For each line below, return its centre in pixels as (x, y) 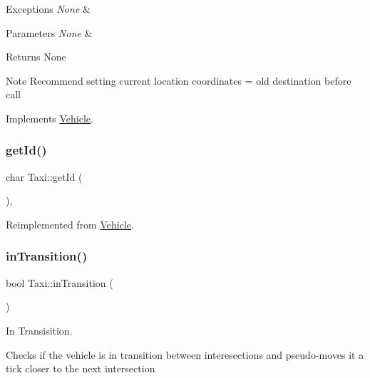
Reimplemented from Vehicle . (70, 224)
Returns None (36, 57)
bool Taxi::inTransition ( (60, 282)
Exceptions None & (48, 9)
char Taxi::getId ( (44, 176)
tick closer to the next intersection (81, 368)
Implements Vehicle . (50, 118)
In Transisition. (39, 330)
